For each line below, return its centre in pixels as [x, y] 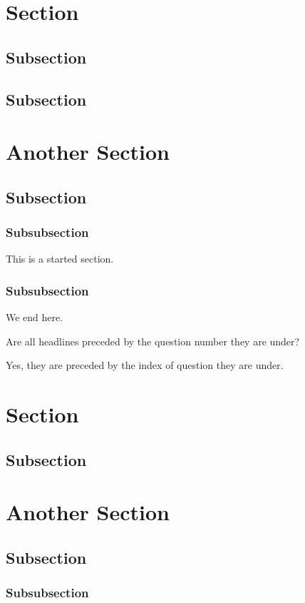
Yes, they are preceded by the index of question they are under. [145, 365]
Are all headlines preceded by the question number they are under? [153, 341]
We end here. [35, 317]
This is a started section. [60, 259]
